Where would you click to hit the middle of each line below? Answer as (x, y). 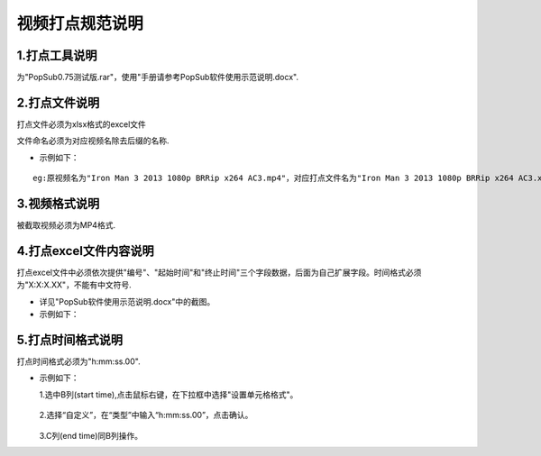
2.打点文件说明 (58, 102)
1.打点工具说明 (57, 55)
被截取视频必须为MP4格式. (66, 225)
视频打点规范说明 (80, 23)
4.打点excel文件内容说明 (85, 251)
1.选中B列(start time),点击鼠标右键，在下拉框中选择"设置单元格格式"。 (169, 394)
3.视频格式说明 (58, 203)
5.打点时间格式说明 (70, 339)
